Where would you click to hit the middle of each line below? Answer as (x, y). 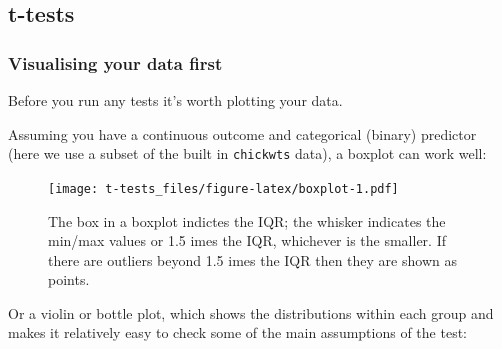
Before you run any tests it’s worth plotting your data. (175, 100)
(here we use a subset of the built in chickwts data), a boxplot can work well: (247, 153)
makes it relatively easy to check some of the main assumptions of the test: (237, 332)
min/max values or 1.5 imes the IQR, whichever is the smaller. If (247, 240)
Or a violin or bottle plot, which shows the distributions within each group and (251, 312)
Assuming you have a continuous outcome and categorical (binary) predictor (242, 133)
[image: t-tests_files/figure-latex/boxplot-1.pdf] (223, 188)
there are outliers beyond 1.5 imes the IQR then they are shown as (252, 259)
